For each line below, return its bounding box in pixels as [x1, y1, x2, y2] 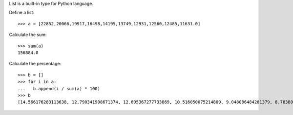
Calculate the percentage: [9, 61, 62, 67]
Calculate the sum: [9, 32, 47, 38]
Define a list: [9, 10, 34, 16]
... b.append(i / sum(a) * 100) [18, 86, 100, 91]
